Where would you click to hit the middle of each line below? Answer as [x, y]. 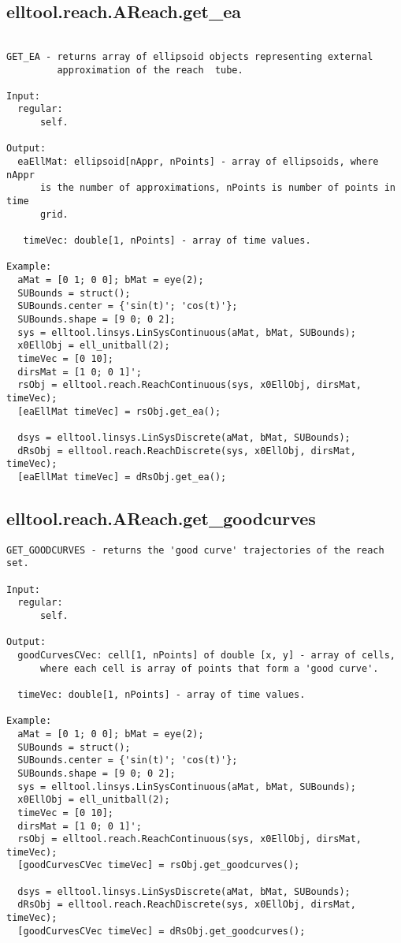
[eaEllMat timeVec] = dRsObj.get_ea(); [122, 477]
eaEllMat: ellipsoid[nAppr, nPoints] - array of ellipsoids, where [198, 162]
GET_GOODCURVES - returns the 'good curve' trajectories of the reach [195, 550]
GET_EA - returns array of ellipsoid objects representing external [190, 56]
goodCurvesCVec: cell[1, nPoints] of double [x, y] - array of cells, [206, 655]
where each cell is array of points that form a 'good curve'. [209, 668]
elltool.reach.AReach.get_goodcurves [161, 518]
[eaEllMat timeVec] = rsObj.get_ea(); [119, 411]
